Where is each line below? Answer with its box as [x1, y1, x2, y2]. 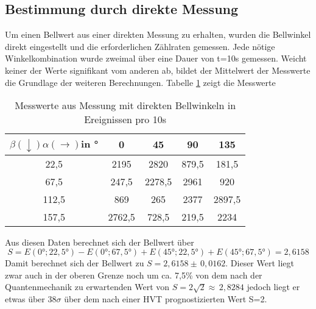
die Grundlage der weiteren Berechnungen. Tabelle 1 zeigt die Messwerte [5, 76, 276, 88]
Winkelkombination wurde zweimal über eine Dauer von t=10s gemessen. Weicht [5, 52, 307, 65]
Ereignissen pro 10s [84, 112, 167, 127]
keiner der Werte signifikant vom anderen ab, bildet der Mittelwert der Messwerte [5, 63, 311, 76]
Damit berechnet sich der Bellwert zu [5, 257, 144, 269]
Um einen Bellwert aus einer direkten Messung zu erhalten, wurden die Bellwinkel [5, 28, 311, 41]
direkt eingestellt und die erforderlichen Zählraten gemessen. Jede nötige [5, 40, 275, 52]
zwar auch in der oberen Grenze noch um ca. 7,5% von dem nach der [5, 268, 262, 281]
